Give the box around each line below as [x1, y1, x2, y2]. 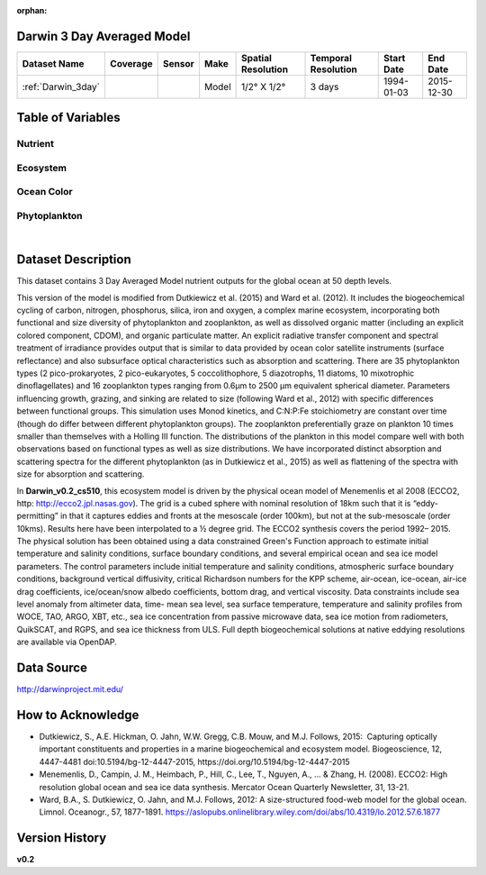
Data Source [16, 661, 87, 676]
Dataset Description [16, 252, 131, 268]
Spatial [241, 51, 272, 64]
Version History [16, 830, 107, 846]
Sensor [162, 57, 195, 69]
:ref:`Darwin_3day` [22, 80, 101, 93]
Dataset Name [22, 57, 85, 69]
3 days [310, 80, 339, 93]
